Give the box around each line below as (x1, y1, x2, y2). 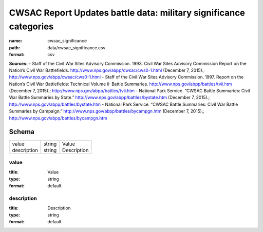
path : (9, 44, 20, 51)
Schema (9, 128, 35, 136)
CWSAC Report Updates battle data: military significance (9, 7, 245, 18)
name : (9, 38, 22, 44)
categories (9, 21, 54, 32)
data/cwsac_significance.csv (47, 44, 106, 51)
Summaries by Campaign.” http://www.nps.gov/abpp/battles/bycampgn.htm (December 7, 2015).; (9, 108, 205, 114)
